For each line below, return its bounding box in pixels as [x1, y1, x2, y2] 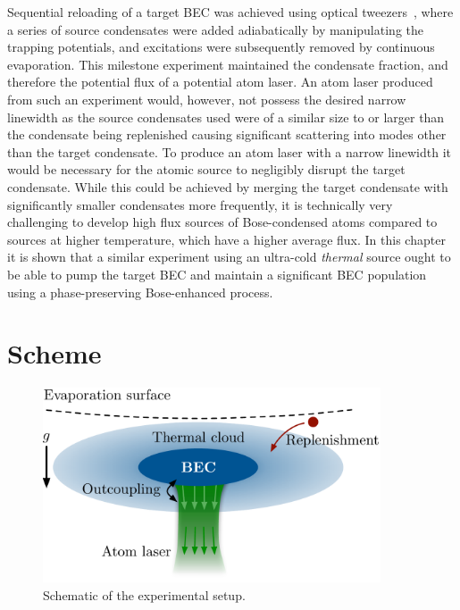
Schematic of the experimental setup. [43, 585, 246, 604]
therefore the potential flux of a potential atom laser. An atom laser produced [7, 72, 433, 91]
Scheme [7, 335, 102, 372]
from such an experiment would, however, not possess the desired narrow [7, 89, 406, 108]
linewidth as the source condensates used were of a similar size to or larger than [7, 107, 445, 126]
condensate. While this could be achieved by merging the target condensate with [7, 177, 448, 196]
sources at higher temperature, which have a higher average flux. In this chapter [7, 230, 446, 248]
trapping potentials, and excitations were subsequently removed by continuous [7, 38, 435, 56]
